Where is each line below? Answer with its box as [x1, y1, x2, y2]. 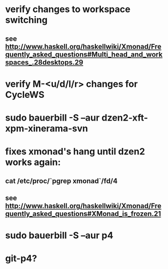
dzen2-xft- [101, 112, 148, 123]
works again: [5, 156, 61, 168]
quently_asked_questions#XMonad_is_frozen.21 [5, 209, 161, 218]
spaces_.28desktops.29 [5, 58, 83, 67]
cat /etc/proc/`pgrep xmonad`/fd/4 [5, 177, 118, 185]
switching [5, 14, 48, 26]
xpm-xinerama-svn [5, 123, 88, 134]
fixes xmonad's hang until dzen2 [5, 146, 145, 157]
